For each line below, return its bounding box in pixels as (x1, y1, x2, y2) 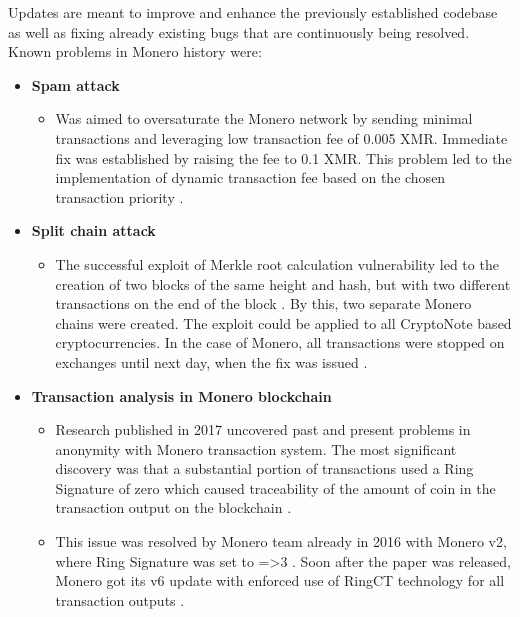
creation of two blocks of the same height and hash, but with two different (55, 273, 511, 294)
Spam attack (31, 74, 120, 95)
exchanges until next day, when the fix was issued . (55, 351, 368, 372)
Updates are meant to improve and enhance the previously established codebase (8, 2, 498, 22)
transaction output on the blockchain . (55, 497, 292, 518)
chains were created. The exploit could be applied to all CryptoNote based (55, 312, 512, 333)
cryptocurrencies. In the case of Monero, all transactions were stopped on (55, 332, 505, 353)
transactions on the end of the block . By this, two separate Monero (55, 293, 472, 314)
